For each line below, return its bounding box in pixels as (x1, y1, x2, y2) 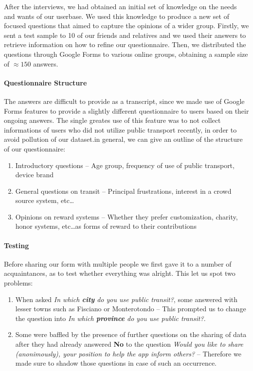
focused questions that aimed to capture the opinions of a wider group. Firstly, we (4, 20, 249, 31)
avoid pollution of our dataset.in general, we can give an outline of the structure (4, 134, 243, 144)
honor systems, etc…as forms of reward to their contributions (15, 221, 197, 231)
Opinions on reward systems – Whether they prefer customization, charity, (15, 211, 238, 221)
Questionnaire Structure (4, 77, 87, 87)
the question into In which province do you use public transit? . (15, 313, 206, 323)
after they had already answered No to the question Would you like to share (15, 339, 243, 349)
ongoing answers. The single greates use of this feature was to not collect (4, 115, 221, 125)
